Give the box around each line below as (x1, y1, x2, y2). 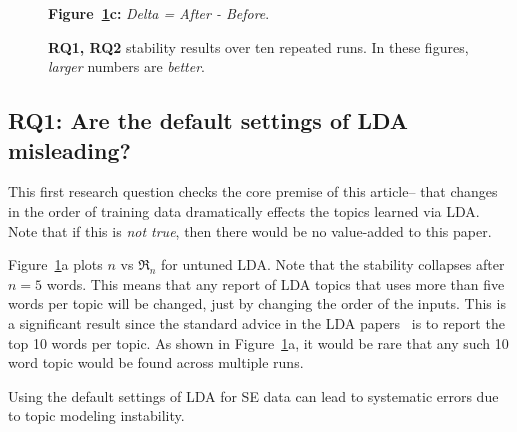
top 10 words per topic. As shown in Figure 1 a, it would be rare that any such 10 (8, 332, 509, 353)
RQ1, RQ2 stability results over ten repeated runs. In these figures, (48, 36, 469, 57)
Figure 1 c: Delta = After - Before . (48, 3, 270, 23)
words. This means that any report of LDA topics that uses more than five (46, 273, 505, 294)
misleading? (8, 134, 131, 165)
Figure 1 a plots (8, 254, 103, 275)
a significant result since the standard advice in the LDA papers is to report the (8, 312, 505, 333)
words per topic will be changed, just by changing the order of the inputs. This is (8, 293, 506, 314)
